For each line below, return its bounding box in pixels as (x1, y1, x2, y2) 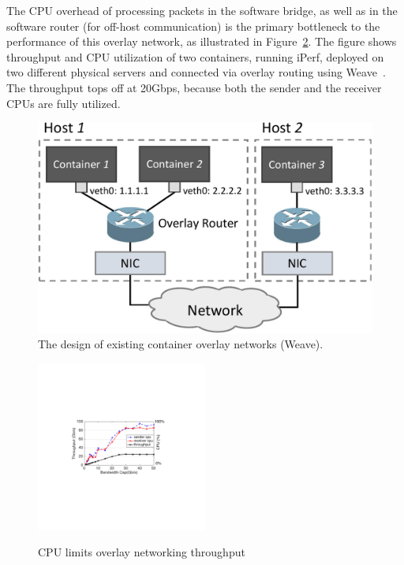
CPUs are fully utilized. (6, 95, 121, 111)
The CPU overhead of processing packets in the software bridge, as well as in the (6, 2, 398, 18)
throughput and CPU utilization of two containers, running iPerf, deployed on (6, 48, 384, 65)
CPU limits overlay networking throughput (38, 544, 245, 560)
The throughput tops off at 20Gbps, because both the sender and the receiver (6, 79, 382, 95)
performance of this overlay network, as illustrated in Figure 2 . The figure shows (6, 33, 397, 50)
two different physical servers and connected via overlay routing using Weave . (6, 64, 386, 80)
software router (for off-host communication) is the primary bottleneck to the (6, 17, 380, 34)
